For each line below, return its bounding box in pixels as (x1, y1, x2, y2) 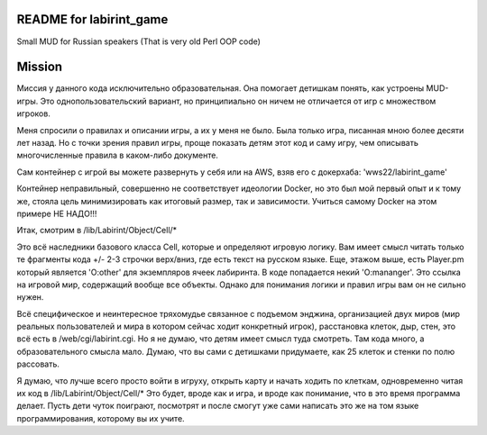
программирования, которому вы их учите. (16, 412, 185, 423)
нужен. (16, 292, 44, 303)
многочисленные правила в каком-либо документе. (16, 150, 218, 161)
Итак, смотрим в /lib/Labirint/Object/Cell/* (16, 225, 178, 236)
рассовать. (16, 358, 60, 369)
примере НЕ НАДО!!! (16, 208, 97, 219)
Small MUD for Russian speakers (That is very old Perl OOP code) (16, 36, 262, 47)
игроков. (16, 108, 51, 119)
